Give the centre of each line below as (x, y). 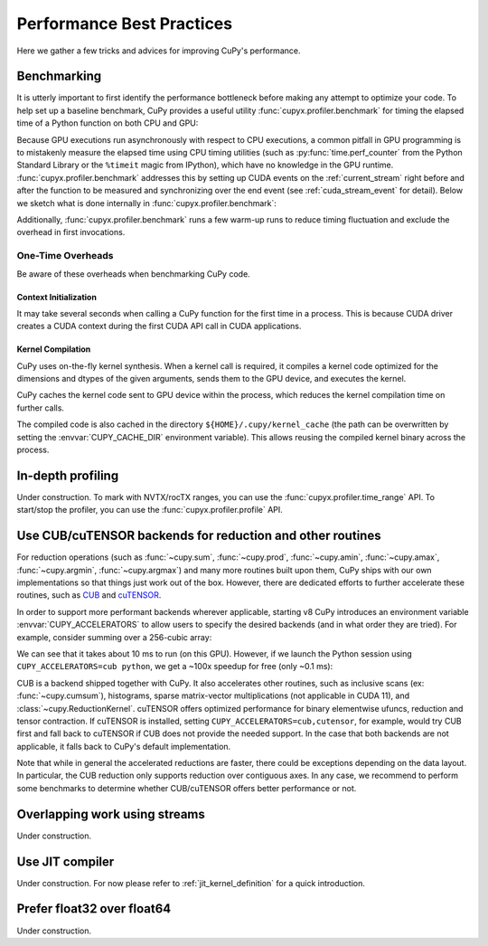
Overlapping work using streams (111, 814)
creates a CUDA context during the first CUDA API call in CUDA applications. (159, 326)
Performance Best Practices (125, 24)
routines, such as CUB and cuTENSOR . (89, 595)
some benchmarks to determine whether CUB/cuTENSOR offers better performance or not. (187, 788)
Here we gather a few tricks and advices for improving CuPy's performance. (159, 51)
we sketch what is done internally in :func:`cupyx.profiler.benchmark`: (147, 203)
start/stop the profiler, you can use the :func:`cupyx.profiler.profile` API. (150, 510)
